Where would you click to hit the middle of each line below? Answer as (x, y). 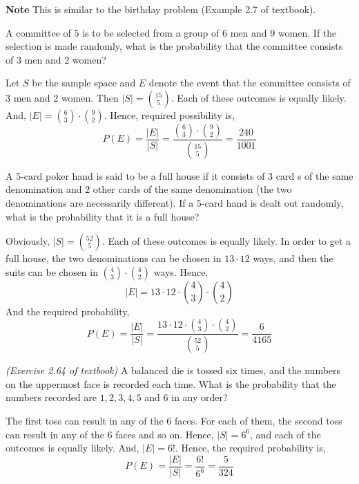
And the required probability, (68, 311)
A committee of (38, 32)
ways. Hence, (181, 271)
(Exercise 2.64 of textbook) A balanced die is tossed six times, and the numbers (173, 370)
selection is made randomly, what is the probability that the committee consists (174, 46)
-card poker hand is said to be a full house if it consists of (143, 175)
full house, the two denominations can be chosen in (114, 258)
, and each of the (285, 434)
